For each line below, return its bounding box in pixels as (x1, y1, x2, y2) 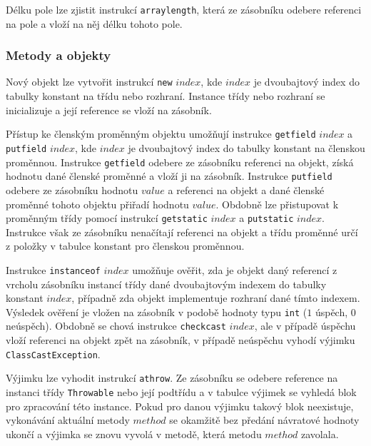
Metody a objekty (6, 46, 111, 64)
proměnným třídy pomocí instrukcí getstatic (6, 211, 208, 225)
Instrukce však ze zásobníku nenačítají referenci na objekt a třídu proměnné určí (6, 224, 358, 239)
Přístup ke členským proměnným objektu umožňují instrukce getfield (6, 126, 316, 141)
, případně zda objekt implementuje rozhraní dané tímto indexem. (71, 290, 360, 305)
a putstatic (239, 211, 294, 225)
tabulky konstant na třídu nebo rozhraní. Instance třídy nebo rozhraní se (6, 88, 325, 103)
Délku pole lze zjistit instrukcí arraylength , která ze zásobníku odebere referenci (6, 2, 362, 16)
